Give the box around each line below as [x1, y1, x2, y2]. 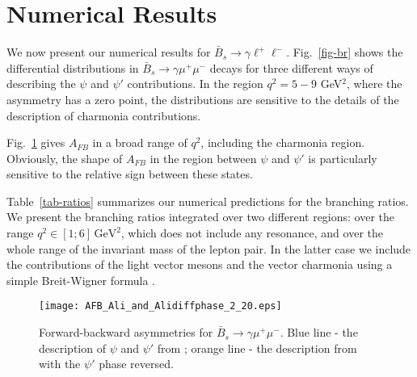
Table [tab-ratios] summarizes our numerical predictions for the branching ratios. [6, 192, 409, 209]
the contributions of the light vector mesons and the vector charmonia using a [6, 256, 393, 273]
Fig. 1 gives [6, 134, 65, 151]
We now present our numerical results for [6, 44, 211, 61]
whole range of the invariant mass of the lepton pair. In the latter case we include [6, 240, 411, 257]
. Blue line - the [280, 324, 358, 341]
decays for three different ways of [209, 59, 373, 76]
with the [39, 355, 81, 372]
